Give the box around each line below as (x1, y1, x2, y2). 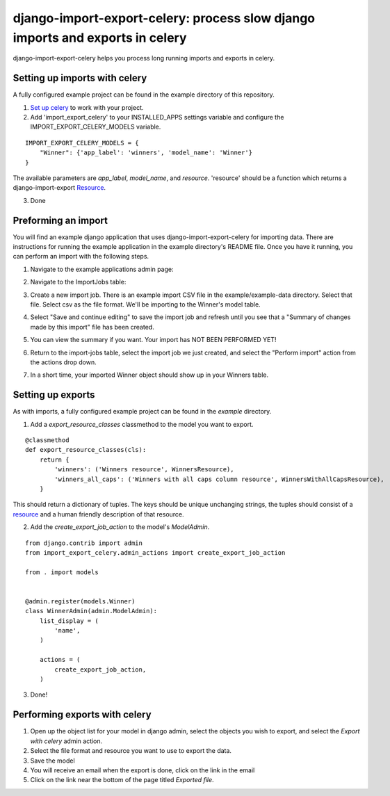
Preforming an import (13, 214, 108, 226)
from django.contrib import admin (25, 539, 143, 547)
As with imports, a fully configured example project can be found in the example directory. (13, 407, 272, 416)
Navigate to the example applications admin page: (30, 265, 174, 273)
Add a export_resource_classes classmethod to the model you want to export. (30, 420, 254, 428)
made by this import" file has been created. (30, 323, 154, 331)
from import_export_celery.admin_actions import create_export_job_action (25, 549, 286, 556)
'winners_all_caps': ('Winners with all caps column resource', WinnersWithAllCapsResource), (54, 475, 385, 483)
